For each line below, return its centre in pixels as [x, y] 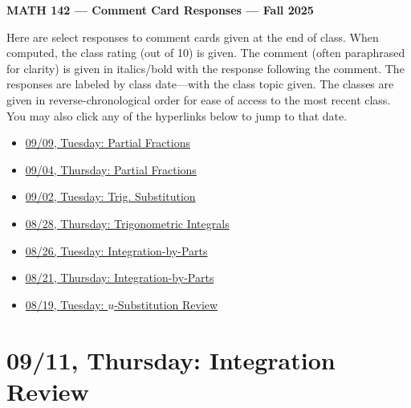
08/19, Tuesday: [65, 304]
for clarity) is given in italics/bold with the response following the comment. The [205, 68]
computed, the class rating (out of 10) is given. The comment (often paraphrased [206, 53]
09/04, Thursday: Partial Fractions [111, 169]
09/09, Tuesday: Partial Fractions [108, 143]
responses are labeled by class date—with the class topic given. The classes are [200, 84]
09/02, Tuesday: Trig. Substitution [110, 196]
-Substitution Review [166, 304]
